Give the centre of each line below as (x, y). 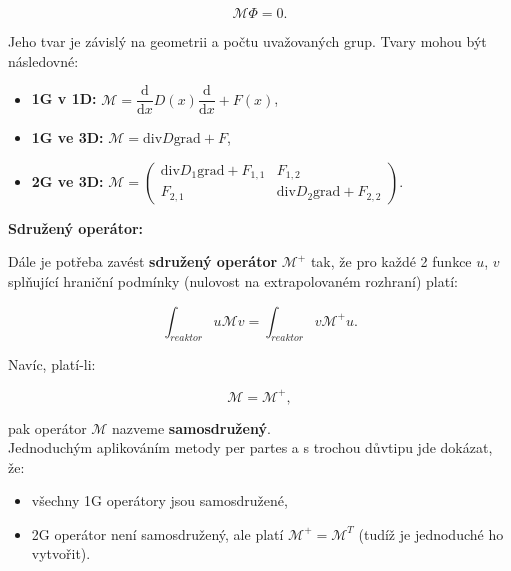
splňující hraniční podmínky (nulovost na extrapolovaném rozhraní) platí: (233, 281)
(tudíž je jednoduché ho (431, 533)
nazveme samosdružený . (191, 427)
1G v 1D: (64, 98)
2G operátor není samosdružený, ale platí (157, 533)
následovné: (43, 60)
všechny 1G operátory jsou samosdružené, (159, 500)
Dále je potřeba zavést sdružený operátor (143, 261)
